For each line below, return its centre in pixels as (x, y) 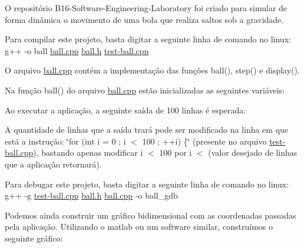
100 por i (176, 153)
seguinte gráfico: (34, 238)
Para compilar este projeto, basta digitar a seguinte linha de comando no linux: (148, 39)
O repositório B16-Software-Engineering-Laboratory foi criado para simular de (146, 8)
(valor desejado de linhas (253, 153)
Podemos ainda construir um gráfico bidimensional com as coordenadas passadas (151, 215)
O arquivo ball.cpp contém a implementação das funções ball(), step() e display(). (152, 70)
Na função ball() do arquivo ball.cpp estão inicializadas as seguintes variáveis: (145, 90)
